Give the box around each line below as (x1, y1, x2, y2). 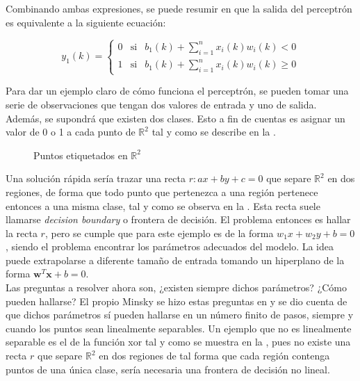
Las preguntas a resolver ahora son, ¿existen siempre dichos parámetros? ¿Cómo (6, 280, 347, 295)
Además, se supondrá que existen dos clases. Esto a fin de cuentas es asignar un (6, 111, 345, 125)
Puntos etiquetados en (33, 147, 128, 162)
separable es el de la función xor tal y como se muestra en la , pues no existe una (6, 334, 351, 349)
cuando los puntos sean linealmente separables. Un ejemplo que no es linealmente (6, 321, 352, 335)
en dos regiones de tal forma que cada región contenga (99, 348, 330, 363)
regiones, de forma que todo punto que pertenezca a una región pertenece (6, 184, 318, 199)
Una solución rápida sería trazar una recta (6, 171, 186, 186)
